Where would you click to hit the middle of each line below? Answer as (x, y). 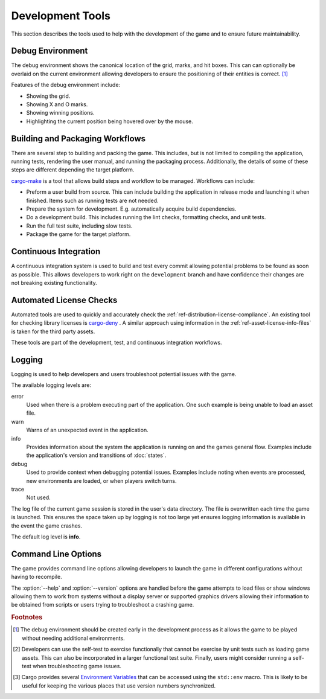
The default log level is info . (46, 537)
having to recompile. (37, 577)
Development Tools (61, 16)
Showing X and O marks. (57, 104)
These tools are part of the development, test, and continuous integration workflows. (117, 342)
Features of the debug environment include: (66, 85)
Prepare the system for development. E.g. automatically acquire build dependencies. (131, 209)
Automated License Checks (64, 300)
